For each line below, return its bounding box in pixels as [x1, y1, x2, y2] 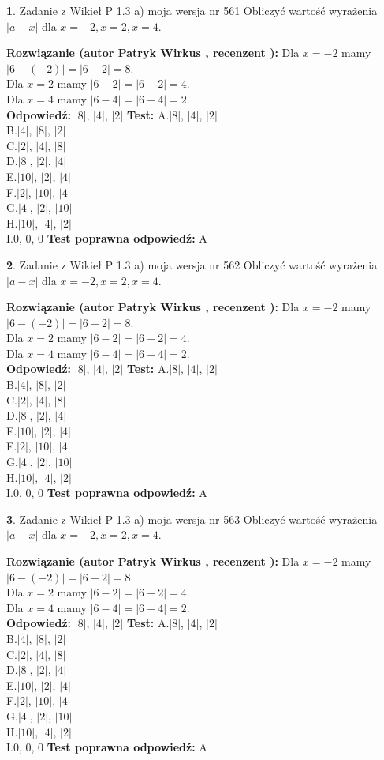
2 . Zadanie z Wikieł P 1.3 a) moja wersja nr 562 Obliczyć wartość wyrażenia [6, 256, 378, 273]
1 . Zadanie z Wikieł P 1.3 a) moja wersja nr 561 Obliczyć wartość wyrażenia [6, 2, 378, 18]
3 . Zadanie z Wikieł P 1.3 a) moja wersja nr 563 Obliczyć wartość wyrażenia [6, 510, 378, 527]
